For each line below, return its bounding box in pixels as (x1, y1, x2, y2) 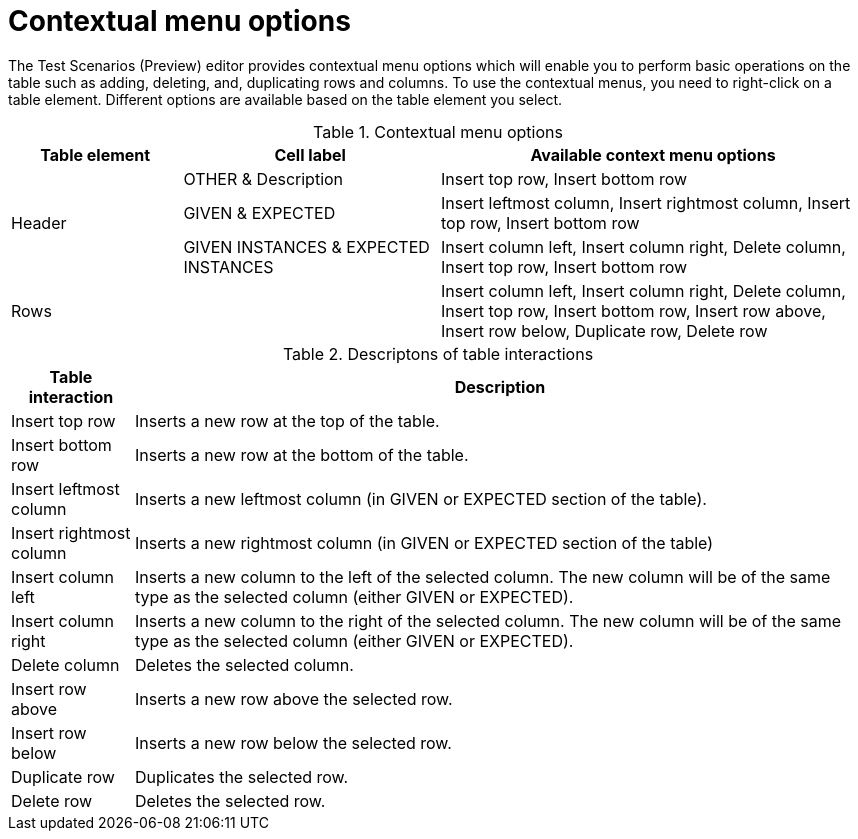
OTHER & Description (183, 168, 344, 189)
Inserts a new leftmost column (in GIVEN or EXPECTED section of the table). (134, 488, 707, 509)
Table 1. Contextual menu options (313, 121, 563, 142)
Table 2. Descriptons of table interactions (282, 343, 594, 364)
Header (11, 212, 67, 233)
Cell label (274, 144, 346, 165)
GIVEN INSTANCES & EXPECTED (183, 236, 430, 257)
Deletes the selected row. (134, 790, 326, 811)
